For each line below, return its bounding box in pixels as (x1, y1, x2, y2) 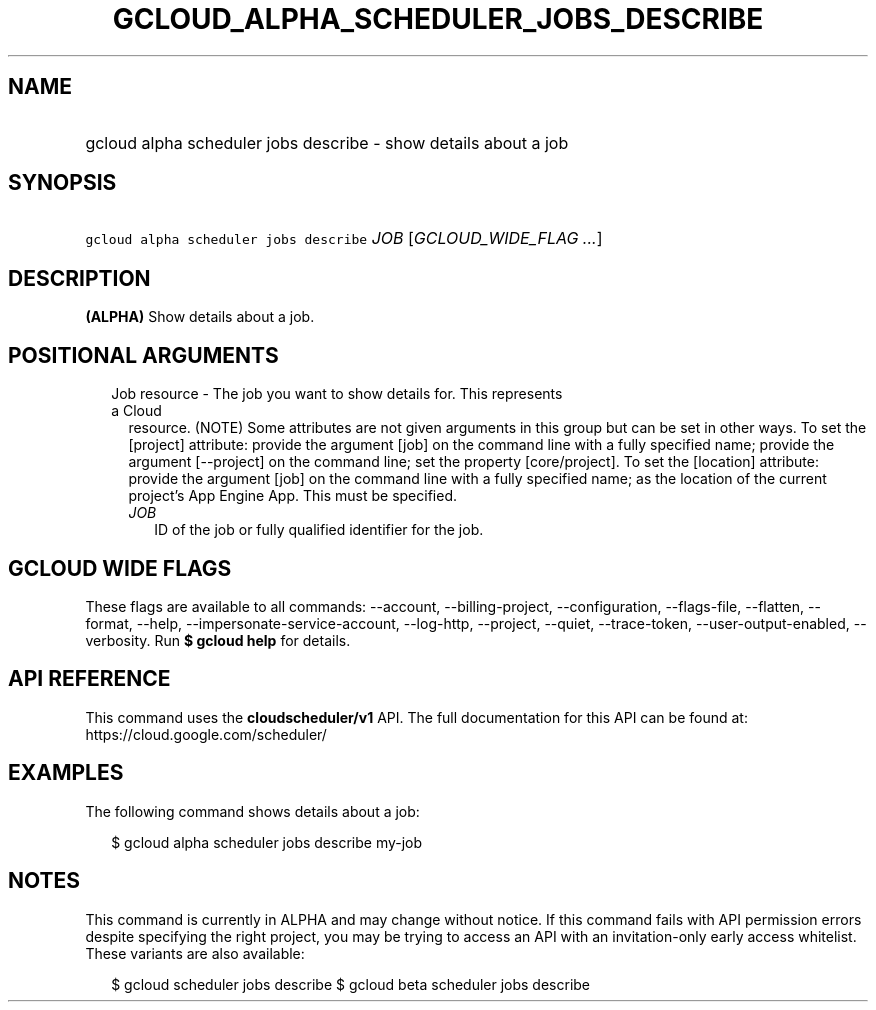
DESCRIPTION (8, 265, 151, 291)
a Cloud (111, 402, 162, 420)
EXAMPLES (8, 760, 124, 786)
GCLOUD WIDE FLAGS (8, 555, 232, 581)
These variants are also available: (85, 944, 305, 962)
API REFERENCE (8, 666, 171, 692)
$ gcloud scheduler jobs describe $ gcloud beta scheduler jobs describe (111, 975, 591, 993)
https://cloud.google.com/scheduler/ (85, 725, 327, 743)
